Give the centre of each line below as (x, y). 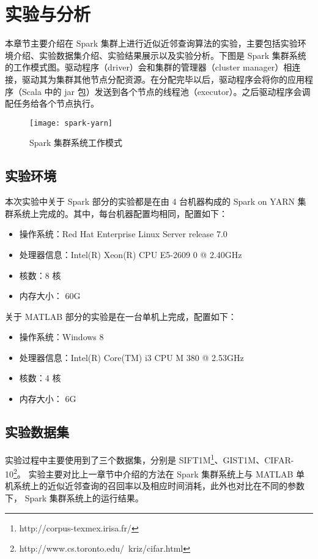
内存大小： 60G (50, 296)
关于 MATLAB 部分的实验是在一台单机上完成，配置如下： (121, 316)
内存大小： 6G (48, 399)
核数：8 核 (40, 275)
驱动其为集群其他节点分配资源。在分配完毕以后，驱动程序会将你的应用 (163, 79)
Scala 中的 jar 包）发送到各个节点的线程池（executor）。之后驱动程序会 (162, 91)
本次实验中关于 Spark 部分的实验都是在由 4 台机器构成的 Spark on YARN (150, 201)
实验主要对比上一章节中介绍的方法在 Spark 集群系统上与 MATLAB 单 (167, 473)
